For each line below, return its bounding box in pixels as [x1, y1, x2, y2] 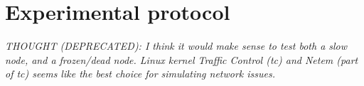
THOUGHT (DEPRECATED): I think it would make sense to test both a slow [5, 38, 348, 53]
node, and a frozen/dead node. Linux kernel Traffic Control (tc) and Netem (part [5, 52, 358, 67]
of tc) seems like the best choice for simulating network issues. [5, 66, 276, 81]
